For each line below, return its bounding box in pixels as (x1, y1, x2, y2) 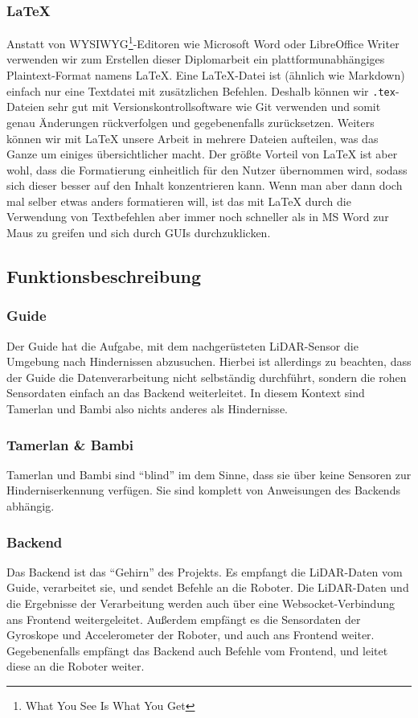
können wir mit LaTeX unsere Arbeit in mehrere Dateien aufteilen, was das (6, 129, 379, 146)
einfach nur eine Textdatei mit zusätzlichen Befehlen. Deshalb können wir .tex (6, 82, 395, 99)
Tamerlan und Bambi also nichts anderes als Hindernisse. (6, 400, 288, 417)
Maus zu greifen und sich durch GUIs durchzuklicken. (6, 224, 271, 241)
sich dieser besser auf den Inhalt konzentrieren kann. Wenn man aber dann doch (6, 177, 403, 194)
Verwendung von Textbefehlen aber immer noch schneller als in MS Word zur (6, 208, 389, 225)
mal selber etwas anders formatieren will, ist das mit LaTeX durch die (6, 192, 351, 209)
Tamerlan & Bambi (6, 434, 134, 454)
